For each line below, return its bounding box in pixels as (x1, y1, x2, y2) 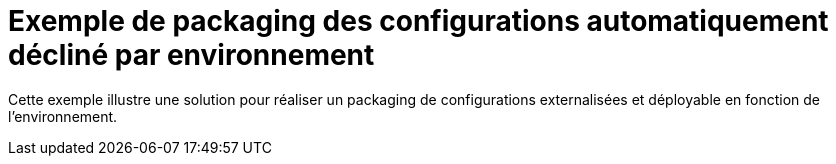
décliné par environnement (8, 38, 375, 72)
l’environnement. (8, 107, 118, 125)
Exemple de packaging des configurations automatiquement (8, 4, 829, 38)
